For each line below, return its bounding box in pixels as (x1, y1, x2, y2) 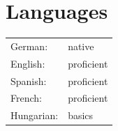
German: (10, 38, 48, 53)
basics (68, 108, 94, 123)
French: (10, 91, 42, 105)
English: (10, 56, 45, 70)
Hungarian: (10, 108, 59, 123)
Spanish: (10, 73, 47, 88)
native (68, 38, 94, 53)
